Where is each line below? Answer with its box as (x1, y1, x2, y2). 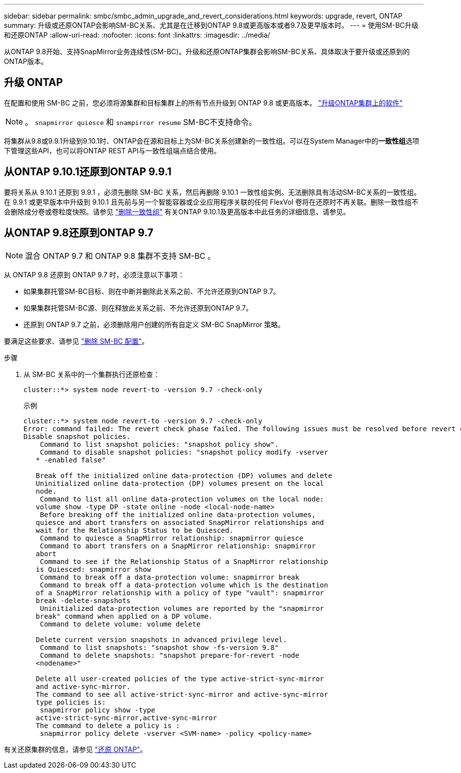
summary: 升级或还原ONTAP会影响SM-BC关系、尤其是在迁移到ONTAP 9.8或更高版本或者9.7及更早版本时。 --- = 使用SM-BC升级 (4, 21, 419, 29)
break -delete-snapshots (36, 596, 131, 605)
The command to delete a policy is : (36, 721, 180, 730)
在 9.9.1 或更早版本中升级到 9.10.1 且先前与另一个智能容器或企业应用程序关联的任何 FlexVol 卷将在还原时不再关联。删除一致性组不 (4, 197, 419, 206)
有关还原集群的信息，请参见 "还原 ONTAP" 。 (4, 745, 147, 753)
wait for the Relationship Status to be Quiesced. (36, 526, 233, 534)
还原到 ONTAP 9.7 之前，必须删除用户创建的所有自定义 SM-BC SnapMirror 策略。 (23, 320, 285, 329)
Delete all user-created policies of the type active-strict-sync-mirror (36, 674, 324, 683)
